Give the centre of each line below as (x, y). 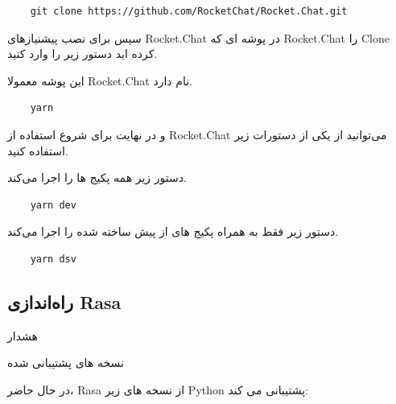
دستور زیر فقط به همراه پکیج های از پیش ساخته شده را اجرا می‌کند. (173, 231)
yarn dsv (53, 259)
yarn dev (53, 205)
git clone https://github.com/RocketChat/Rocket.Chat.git (189, 11)
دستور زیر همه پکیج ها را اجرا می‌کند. (97, 177)
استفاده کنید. (38, 150)
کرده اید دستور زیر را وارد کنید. (82, 54)
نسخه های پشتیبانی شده (66, 363)
